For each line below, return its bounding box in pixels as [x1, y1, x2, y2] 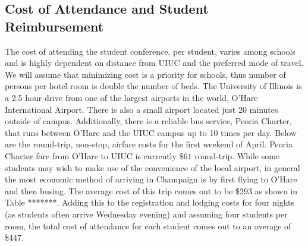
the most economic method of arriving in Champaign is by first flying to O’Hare [5, 173, 297, 185]
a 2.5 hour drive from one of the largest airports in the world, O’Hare [5, 91, 258, 103]
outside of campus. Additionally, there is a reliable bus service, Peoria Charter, [5, 115, 292, 127]
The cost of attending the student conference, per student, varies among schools [5, 45, 296, 57]
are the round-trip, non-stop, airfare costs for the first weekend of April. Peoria [5, 138, 293, 150]
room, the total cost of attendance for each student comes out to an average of [5, 219, 291, 232]
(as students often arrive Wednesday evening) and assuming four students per [5, 207, 288, 220]
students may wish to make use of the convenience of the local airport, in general [5, 161, 300, 174]
